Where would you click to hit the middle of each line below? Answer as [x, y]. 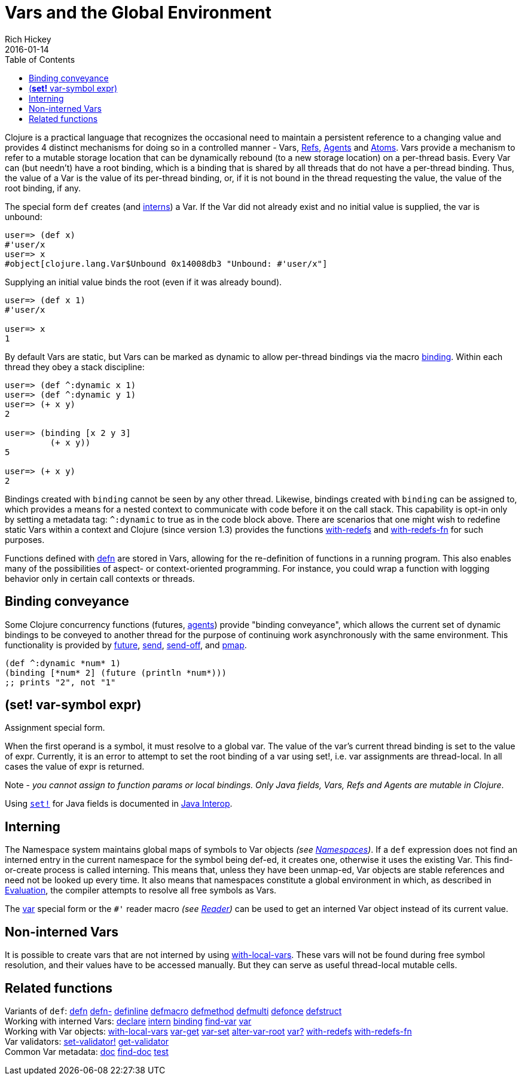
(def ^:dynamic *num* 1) [63, 663]
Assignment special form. [55, 728]
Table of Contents [40, 59]
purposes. [25, 539]
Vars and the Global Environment [138, 13]
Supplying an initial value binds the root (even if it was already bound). [144, 282]
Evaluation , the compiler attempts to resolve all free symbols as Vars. [141, 890]
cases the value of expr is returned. [75, 767]
